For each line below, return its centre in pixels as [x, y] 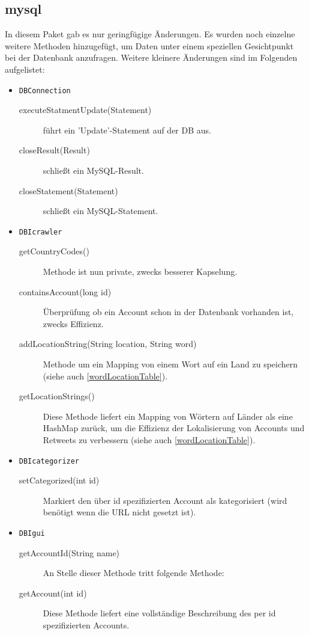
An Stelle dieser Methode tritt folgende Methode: [133, 573]
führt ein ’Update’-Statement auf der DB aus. [127, 130]
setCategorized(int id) [59, 480]
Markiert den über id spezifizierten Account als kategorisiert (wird [165, 500]
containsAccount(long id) [65, 291]
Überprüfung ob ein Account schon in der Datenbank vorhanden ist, [168, 312]
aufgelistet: [25, 69]
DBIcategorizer [49, 461]
